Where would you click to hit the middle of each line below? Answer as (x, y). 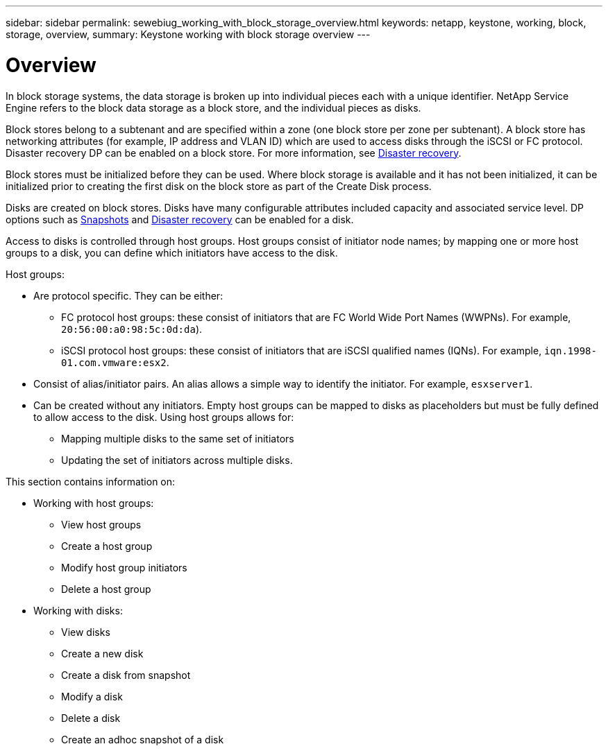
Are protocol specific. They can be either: (128, 295)
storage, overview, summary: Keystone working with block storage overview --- (188, 34)
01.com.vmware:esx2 (114, 362)
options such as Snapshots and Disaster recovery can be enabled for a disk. (180, 219)
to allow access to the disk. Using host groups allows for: (164, 417)
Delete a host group (106, 589)
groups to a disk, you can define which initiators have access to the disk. (172, 252)
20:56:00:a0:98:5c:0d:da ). (132, 329)
